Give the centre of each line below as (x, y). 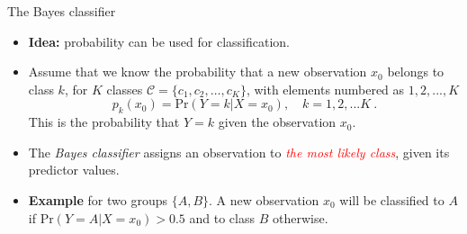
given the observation (277, 122)
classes (125, 89)
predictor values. (74, 170)
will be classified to (392, 199)
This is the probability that (104, 122)
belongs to (416, 72)
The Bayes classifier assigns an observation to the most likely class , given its (239, 152)
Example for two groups (98, 199)
